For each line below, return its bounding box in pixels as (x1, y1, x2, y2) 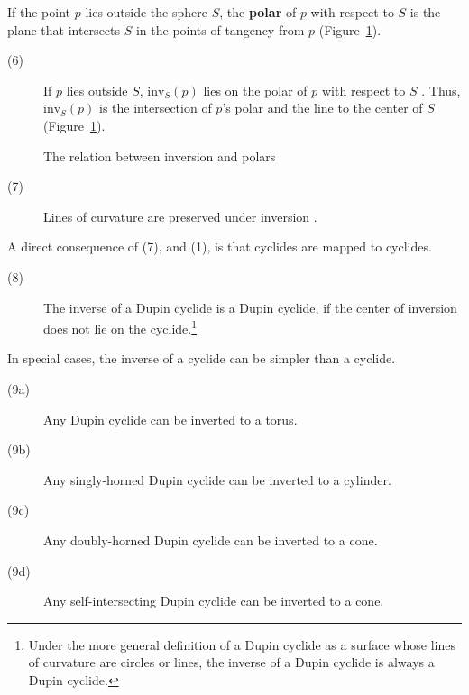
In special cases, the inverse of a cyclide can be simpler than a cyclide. (7, 349, 396, 368)
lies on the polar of (203, 80, 308, 99)
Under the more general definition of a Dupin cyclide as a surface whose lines (28, 635, 455, 654)
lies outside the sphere (85, 3, 207, 21)
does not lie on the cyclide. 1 (43, 316, 198, 337)
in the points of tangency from (135, 20, 305, 39)
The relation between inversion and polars (43, 146, 276, 165)
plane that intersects (7, 20, 121, 39)
